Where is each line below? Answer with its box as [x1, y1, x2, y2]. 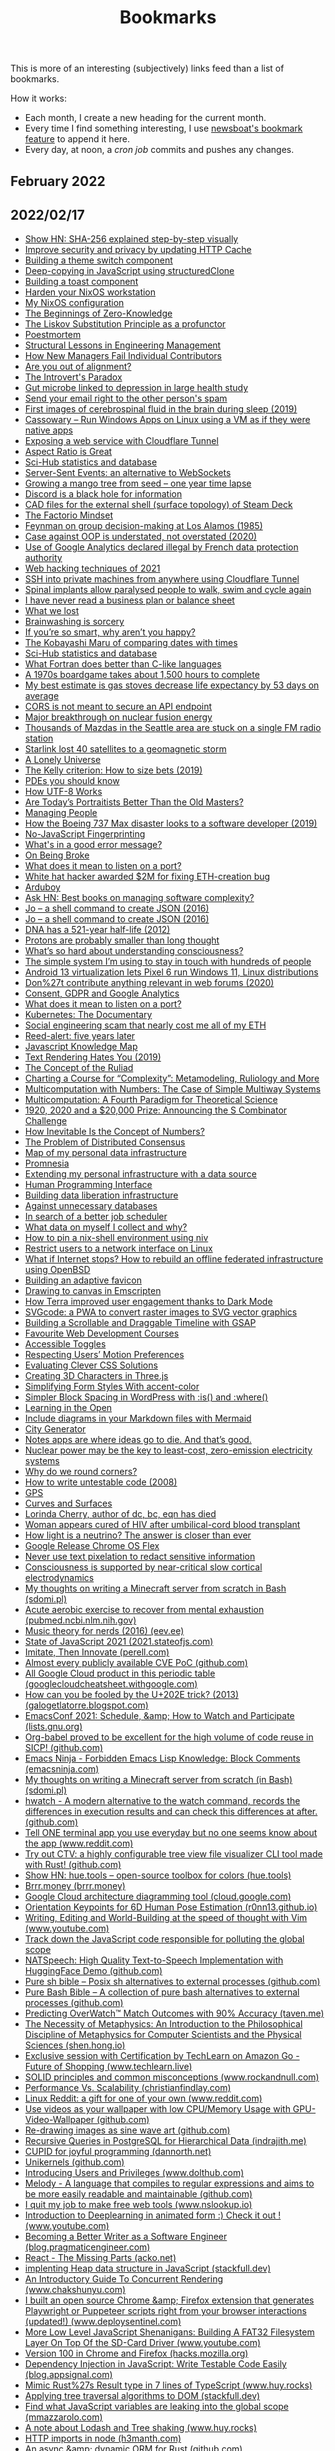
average [24, 690, 60, 702]
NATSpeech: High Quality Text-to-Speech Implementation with [24, 1954, 284, 1966]
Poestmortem [24, 329, 82, 341]
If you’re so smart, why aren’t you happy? [24, 626, 196, 638]
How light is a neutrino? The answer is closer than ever [24, 1529, 252, 1541]
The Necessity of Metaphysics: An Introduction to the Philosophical [24, 2018, 303, 2030]
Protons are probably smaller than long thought [24, 934, 220, 946]
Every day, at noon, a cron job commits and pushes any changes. [24, 144, 295, 156]
